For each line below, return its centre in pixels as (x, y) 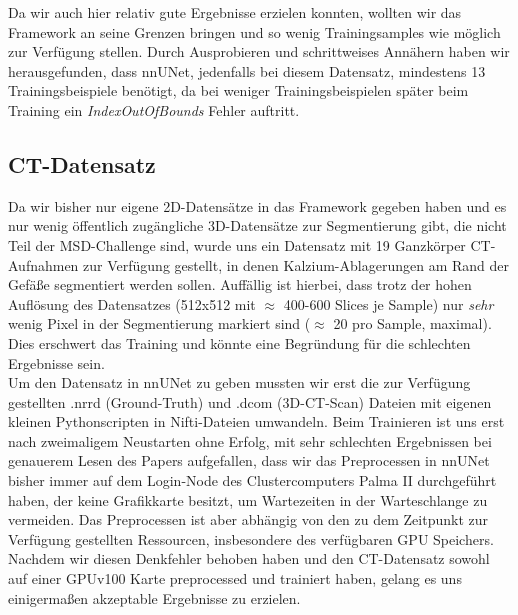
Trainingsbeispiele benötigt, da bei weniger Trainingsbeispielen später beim (238, 90)
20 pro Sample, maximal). (412, 323)
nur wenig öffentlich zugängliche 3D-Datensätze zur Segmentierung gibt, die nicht (257, 225)
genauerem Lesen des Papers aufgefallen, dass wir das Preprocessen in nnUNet (249, 460)
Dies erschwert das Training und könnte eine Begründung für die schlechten (239, 342)
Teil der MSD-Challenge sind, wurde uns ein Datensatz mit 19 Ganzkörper (237, 244)
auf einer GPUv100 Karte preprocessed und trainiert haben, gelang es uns (235, 578)
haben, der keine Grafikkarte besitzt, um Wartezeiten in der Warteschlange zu (248, 499)
